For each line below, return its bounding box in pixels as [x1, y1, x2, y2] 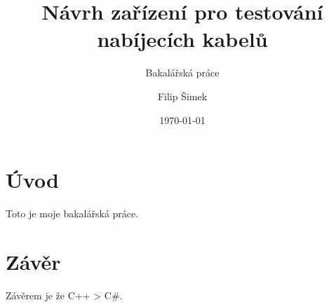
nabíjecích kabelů [97, 25, 268, 53]
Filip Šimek [157, 88, 208, 103]
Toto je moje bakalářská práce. [6, 206, 139, 221]
